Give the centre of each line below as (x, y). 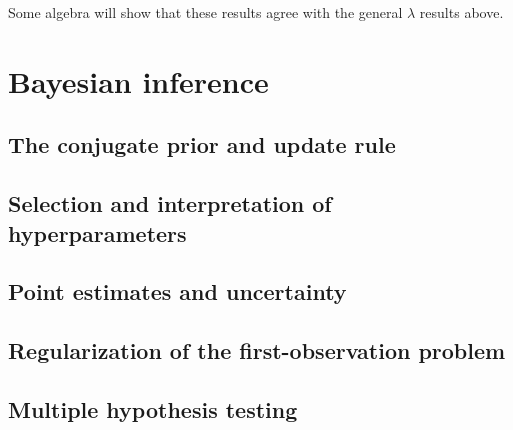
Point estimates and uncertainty (177, 291)
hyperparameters (97, 232)
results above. (461, 12)
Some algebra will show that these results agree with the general (205, 12)
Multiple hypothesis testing (153, 408)
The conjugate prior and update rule (202, 144)
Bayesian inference (138, 80)
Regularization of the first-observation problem (257, 350)
